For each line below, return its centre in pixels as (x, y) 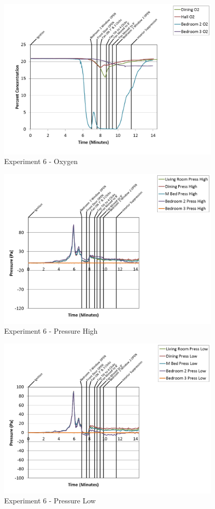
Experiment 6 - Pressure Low (50, 501)
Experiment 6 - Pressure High (51, 331)
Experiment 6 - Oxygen (41, 161)
